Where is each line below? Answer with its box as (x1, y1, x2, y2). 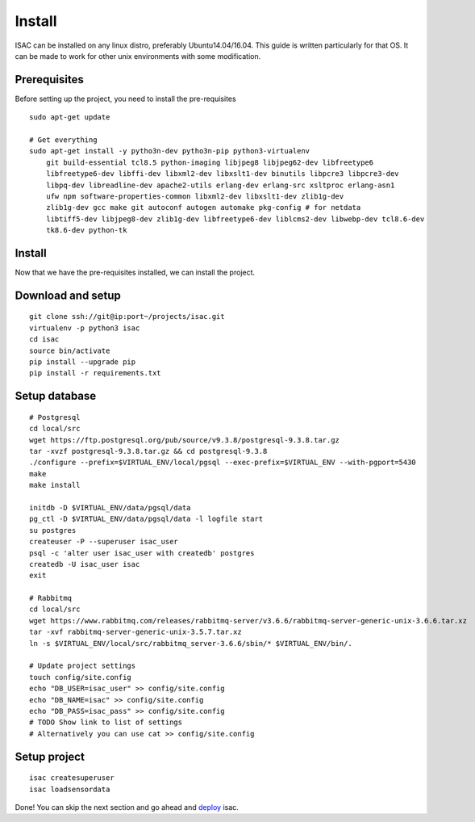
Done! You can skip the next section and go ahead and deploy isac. (15, 802, 240, 812)
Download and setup (15, 288, 121, 302)
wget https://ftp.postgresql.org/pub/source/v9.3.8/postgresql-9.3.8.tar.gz (29, 435, 340, 444)
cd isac (29, 335, 60, 344)
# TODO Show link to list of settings (29, 718, 183, 727)
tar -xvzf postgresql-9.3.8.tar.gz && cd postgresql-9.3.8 (29, 447, 268, 455)
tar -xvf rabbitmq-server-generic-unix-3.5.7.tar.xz (29, 627, 242, 637)
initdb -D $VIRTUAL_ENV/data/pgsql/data (29, 503, 191, 512)
